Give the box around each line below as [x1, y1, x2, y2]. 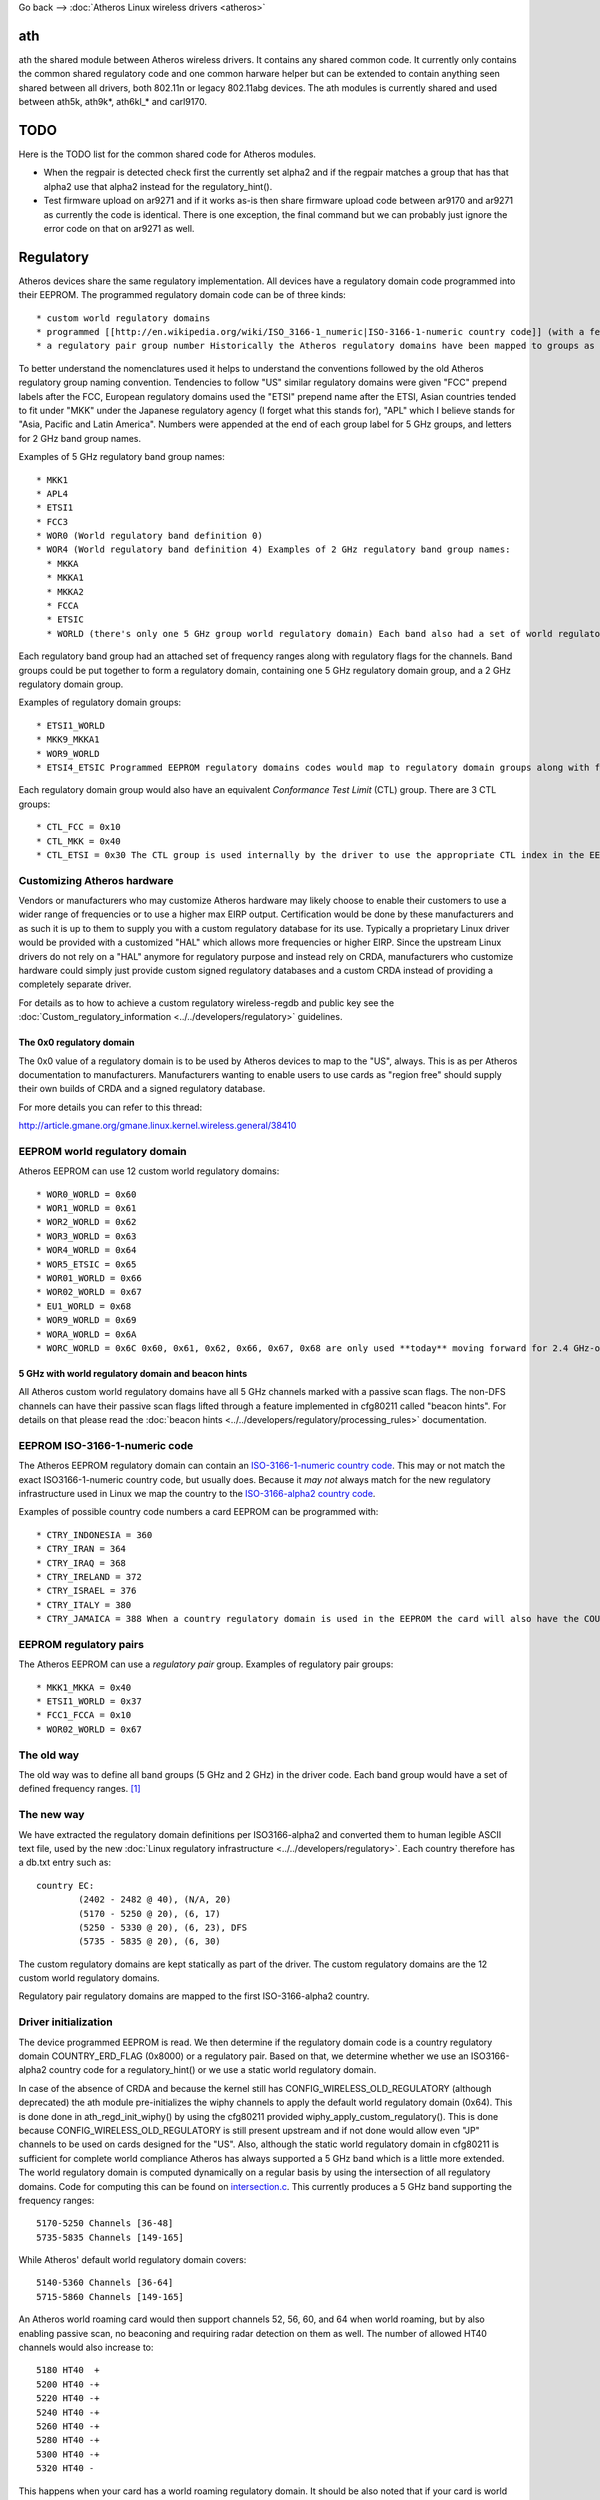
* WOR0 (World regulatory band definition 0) [36, 530, 264, 542]
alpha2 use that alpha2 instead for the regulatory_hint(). [43, 180, 273, 192]
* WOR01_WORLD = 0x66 [36, 1273, 142, 1284]
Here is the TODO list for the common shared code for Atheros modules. [18, 148, 317, 160]
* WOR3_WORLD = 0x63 [36, 1230, 137, 1242]
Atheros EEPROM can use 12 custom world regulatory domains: [18, 1165, 280, 1177]
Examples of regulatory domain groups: [18, 696, 182, 709]
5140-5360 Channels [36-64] [36, 2277, 174, 2289]
